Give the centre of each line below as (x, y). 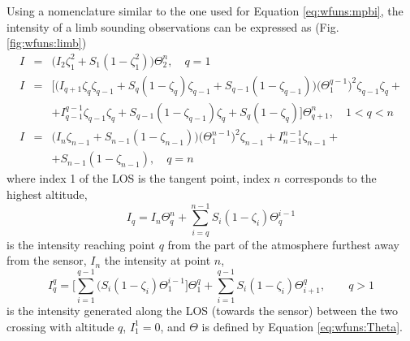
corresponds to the (330, 178)
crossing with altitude (60, 326)
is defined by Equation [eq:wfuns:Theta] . (302, 326)
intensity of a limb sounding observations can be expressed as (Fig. (173, 26)
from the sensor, (47, 260)
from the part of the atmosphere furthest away (283, 244)
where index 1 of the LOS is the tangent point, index (138, 178)
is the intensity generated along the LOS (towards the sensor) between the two (203, 311)
